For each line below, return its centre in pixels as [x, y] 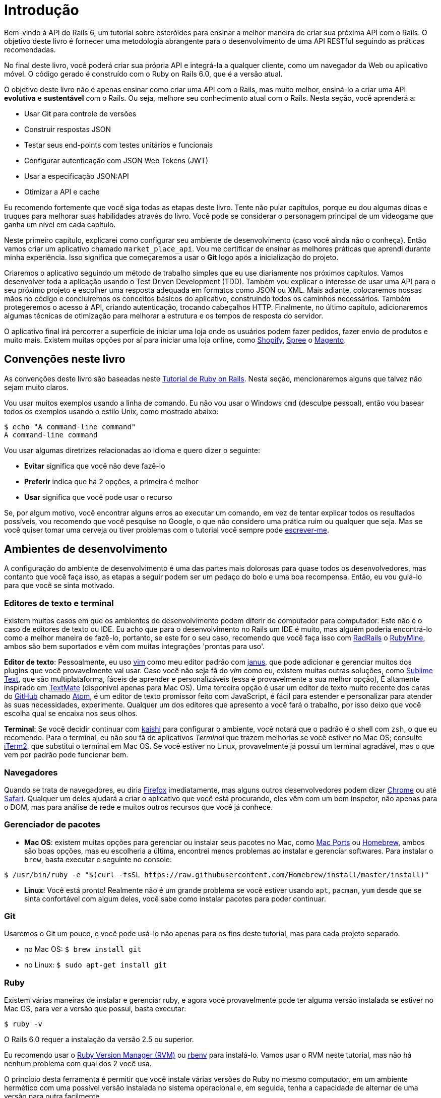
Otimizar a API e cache [62, 191]
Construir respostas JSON [68, 129]
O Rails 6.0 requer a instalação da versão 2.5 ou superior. [99, 1040]
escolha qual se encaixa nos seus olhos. [71, 714]
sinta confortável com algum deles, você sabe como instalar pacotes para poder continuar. [175, 898]
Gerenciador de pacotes [52, 825]
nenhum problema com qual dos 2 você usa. [78, 1064]
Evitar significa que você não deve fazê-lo [95, 466]
